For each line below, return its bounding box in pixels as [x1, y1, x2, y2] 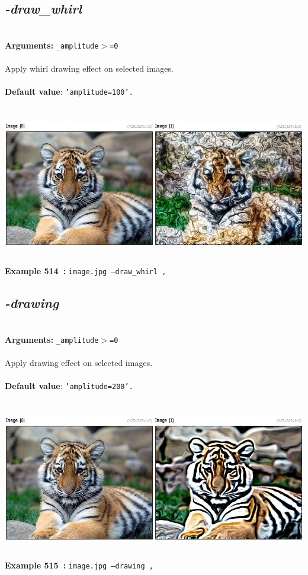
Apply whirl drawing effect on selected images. [5, 62, 174, 75]
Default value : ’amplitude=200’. [5, 379, 133, 391]
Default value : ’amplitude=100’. [5, 85, 133, 98]
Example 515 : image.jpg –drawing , [5, 558, 153, 571]
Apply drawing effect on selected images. [5, 356, 153, 368]
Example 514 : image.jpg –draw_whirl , [5, 265, 166, 277]
